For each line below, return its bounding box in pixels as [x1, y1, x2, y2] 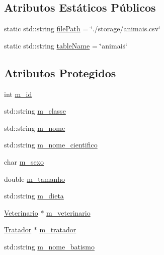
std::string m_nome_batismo [4, 241, 95, 251]
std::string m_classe [4, 106, 66, 116]
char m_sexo [4, 156, 44, 167]
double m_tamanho [4, 173, 65, 184]
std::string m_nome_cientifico [4, 139, 98, 150]
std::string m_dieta [4, 190, 64, 201]
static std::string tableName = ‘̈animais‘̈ [4, 40, 127, 50]
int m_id [4, 88, 32, 99]
